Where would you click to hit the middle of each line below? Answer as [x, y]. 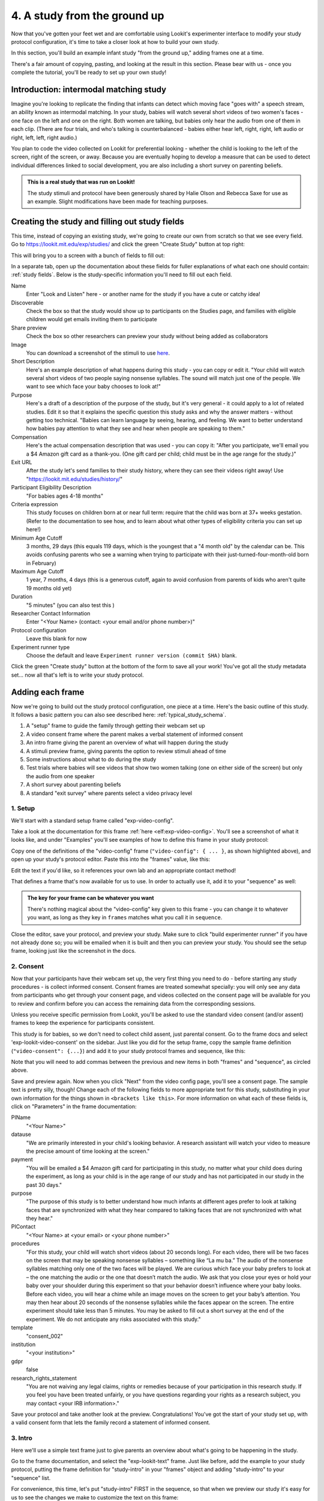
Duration [22, 597]
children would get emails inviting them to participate [91, 319]
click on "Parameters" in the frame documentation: [74, 1107]
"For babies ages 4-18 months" [65, 496]
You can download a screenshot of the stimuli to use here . [98, 353]
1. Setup [23, 809]
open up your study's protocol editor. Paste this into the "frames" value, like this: [110, 859]
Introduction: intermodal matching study [89, 89]
